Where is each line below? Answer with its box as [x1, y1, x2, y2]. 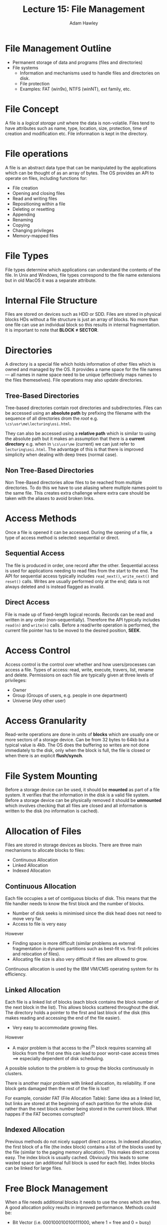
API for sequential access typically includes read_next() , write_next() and [5, 573, 159, 579]
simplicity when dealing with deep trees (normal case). [5, 452, 118, 458]
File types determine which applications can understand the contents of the [5, 266, 161, 273]
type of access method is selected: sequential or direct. [5, 535, 120, 541]
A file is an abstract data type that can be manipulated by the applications [5, 164, 157, 170]
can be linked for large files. [5, 1165, 62, 1171]
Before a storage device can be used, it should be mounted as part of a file [5, 787, 160, 793]
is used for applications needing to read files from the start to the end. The [5, 568, 159, 574]
